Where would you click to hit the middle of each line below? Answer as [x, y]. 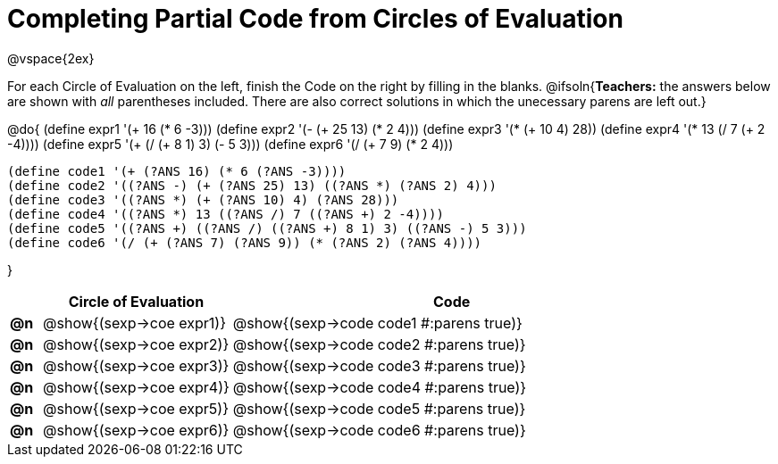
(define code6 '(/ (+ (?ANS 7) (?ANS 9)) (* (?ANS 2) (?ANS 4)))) [245, 242]
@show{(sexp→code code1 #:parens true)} [377, 323]
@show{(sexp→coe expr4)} [136, 387]
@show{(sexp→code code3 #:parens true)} [379, 365]
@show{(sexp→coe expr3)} [136, 365]
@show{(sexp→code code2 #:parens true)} [379, 344]
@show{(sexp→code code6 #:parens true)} [379, 430]
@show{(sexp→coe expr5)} [136, 408]
